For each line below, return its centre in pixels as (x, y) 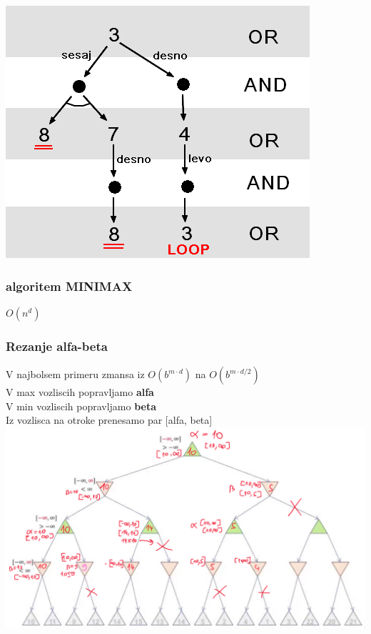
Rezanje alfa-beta (57, 346)
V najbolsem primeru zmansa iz (75, 374)
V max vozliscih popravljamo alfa (80, 392)
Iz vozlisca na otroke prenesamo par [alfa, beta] (109, 420)
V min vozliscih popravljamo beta (81, 406)
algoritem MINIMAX (69, 286)
